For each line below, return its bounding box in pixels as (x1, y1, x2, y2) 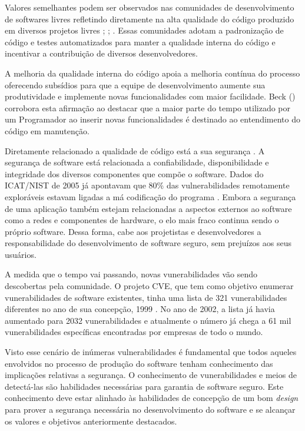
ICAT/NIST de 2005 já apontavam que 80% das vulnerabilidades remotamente (5, 179, 290, 191)
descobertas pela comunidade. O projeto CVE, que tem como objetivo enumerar (5, 280, 294, 292)
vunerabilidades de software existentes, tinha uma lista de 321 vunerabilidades (5, 291, 287, 303)
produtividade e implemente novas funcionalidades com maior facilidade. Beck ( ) (5, 90, 296, 102)
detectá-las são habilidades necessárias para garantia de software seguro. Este (5, 380, 284, 392)
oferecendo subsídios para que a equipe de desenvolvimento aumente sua (5, 78, 266, 91)
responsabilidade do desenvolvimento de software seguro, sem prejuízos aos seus (5, 237, 291, 249)
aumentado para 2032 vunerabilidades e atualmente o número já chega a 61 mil (5, 314, 291, 326)
